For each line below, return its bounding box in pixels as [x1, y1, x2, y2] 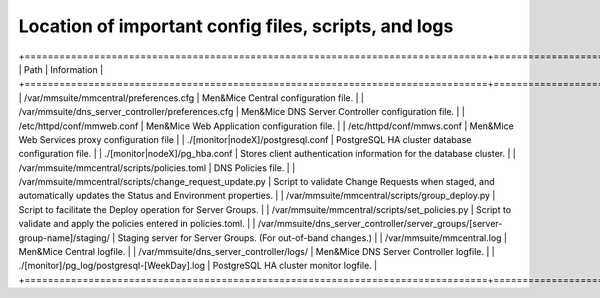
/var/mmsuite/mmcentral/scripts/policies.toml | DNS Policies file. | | [18, 161, 296, 174]
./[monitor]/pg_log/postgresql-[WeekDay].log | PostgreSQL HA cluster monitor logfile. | [18, 260, 378, 272]
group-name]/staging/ [18, 231, 110, 244]
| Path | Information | [18, 63, 104, 75]
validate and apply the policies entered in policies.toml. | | [18, 218, 256, 230]
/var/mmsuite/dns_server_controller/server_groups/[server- [257, 218, 503, 230]
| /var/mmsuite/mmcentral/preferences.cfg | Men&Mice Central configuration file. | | [18, 91, 365, 104]
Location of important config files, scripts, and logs [18, 15, 454, 37]
